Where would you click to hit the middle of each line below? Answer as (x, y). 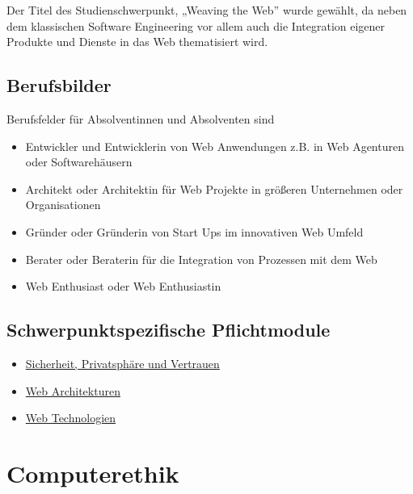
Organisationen (63, 205)
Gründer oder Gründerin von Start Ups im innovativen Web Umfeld (194, 231)
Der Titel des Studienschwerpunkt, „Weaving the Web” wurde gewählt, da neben (207, 10)
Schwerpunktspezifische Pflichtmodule (169, 330)
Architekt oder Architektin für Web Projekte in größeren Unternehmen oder (214, 188)
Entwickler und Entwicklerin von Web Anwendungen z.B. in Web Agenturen (215, 146)
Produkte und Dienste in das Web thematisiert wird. (137, 42)
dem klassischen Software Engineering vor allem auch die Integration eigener (196, 25)
